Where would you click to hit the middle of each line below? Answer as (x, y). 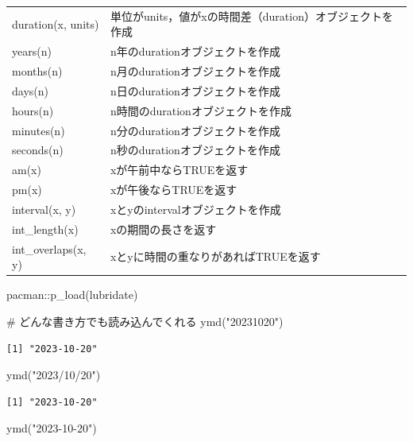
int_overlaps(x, (49, 248)
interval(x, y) (44, 209)
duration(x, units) (56, 23)
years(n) (32, 51)
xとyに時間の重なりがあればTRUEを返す (215, 256)
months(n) (37, 71)
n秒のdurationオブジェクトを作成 (195, 150)
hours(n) (33, 110)
